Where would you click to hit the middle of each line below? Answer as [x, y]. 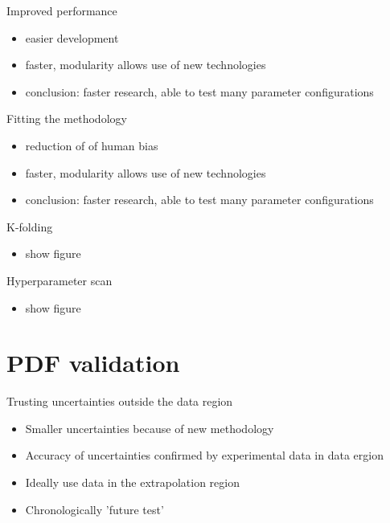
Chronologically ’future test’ [94, 509]
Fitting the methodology [67, 118]
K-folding [30, 226]
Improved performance [62, 10]
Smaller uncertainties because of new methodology [150, 428]
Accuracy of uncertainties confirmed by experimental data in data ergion [204, 455]
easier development [72, 37]
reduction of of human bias [92, 145]
